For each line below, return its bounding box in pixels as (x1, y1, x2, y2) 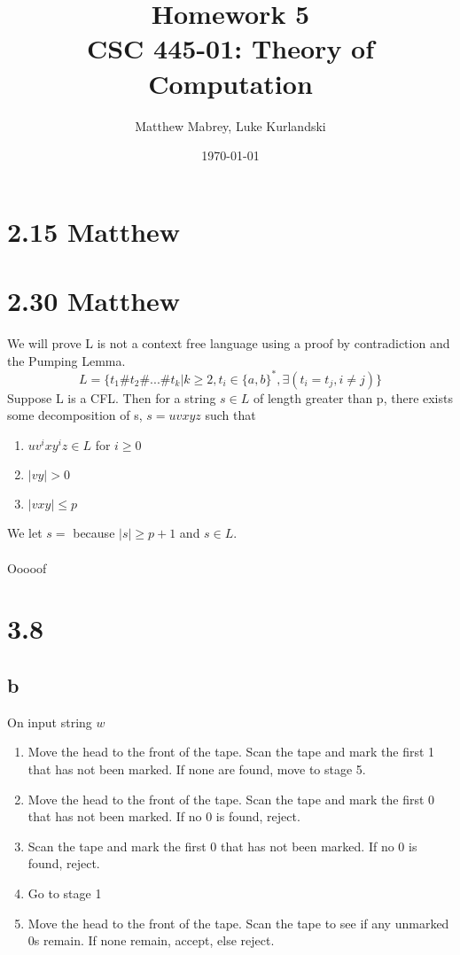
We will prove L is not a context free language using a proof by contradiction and (7, 334, 450, 352)
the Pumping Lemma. (7, 351, 126, 369)
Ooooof (7, 558, 47, 577)
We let (7, 524, 43, 542)
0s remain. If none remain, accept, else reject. (27, 931, 275, 950)
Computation (148, 65, 313, 101)
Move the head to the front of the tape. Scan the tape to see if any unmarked (27, 913, 449, 932)
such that (205, 406, 256, 424)
